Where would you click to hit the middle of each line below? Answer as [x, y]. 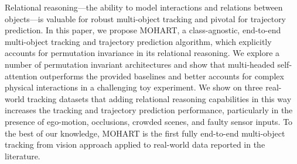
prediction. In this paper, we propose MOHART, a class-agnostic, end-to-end [143, 30]
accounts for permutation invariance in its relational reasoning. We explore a [142, 53]
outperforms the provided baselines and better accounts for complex [162, 76]
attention [21, 76]
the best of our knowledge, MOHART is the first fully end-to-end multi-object [145, 133]
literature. [23, 156]
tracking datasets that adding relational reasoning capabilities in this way [159, 98]
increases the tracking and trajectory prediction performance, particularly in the [149, 110]
